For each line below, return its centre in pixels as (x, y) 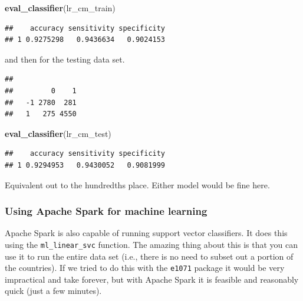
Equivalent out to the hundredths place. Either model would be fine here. (137, 184)
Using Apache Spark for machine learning (106, 211)
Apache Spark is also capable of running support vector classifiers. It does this (146, 233)
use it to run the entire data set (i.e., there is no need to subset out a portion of (149, 256)
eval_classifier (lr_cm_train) (60, 8)
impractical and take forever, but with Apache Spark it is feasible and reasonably (152, 279)
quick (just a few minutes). (53, 291)
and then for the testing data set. (65, 59)
